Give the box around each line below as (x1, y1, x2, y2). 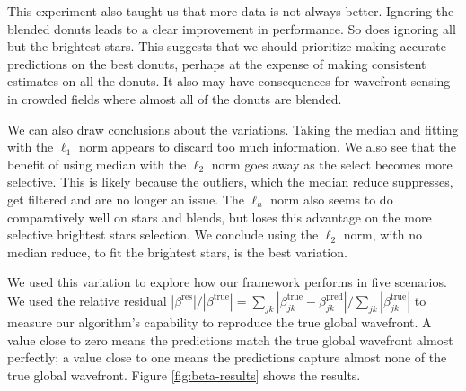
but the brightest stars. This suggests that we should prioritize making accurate (7, 37, 446, 56)
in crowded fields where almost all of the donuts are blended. (7, 89, 342, 108)
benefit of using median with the (7, 154, 187, 173)
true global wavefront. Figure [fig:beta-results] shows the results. (7, 365, 361, 384)
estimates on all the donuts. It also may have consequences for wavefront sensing (7, 72, 451, 91)
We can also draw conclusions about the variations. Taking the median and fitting (7, 119, 459, 138)
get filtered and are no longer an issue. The (7, 189, 244, 208)
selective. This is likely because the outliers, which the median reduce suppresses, (7, 172, 453, 191)
